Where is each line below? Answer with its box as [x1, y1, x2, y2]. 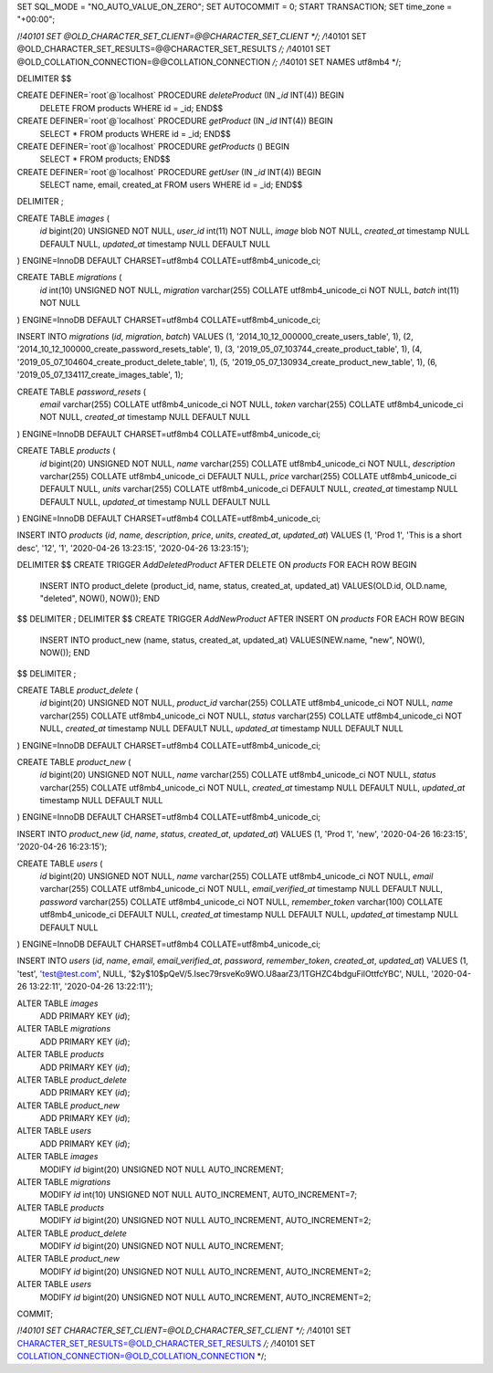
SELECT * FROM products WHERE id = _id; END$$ [39, 128, 232, 139]
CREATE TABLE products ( [16, 445, 116, 456]
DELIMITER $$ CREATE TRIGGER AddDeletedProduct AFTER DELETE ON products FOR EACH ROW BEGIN [16, 560, 417, 571]
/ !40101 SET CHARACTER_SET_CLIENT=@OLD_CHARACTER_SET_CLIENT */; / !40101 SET [16, 1325, 351, 1336]
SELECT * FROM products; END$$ [39, 153, 171, 164]
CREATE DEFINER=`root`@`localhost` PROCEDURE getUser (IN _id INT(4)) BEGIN [16, 166, 321, 177]
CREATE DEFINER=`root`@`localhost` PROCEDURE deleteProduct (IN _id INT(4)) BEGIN [16, 89, 344, 100]
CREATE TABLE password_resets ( [16, 386, 146, 397]
